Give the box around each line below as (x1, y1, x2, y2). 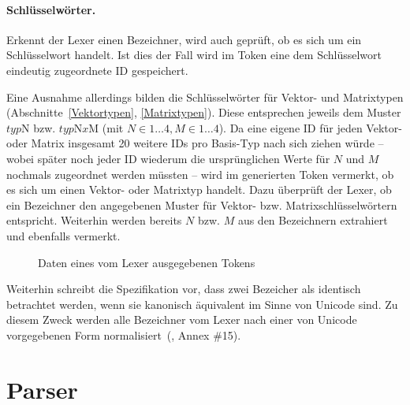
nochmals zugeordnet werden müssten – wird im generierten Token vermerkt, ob (6, 165, 394, 182)
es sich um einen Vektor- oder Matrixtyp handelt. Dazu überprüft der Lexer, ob (6, 181, 392, 198)
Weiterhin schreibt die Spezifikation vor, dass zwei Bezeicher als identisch (6, 281, 361, 297)
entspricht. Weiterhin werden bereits (6, 212, 182, 229)
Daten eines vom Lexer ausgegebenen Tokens (38, 254, 255, 270)
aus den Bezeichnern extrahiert (237, 212, 388, 229)
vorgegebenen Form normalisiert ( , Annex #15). (6, 326, 241, 343)
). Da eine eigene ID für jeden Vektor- (218, 119, 402, 136)
